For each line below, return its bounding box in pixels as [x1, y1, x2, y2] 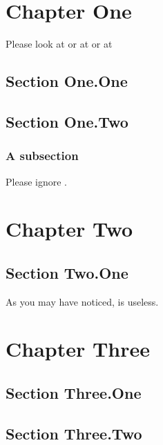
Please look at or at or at [6, 37, 113, 51]
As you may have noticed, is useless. [6, 294, 159, 308]
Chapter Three [6, 335, 151, 363]
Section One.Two [6, 110, 128, 132]
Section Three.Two [6, 422, 142, 444]
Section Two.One [6, 261, 128, 283]
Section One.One [6, 70, 128, 92]
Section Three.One [6, 382, 142, 404]
